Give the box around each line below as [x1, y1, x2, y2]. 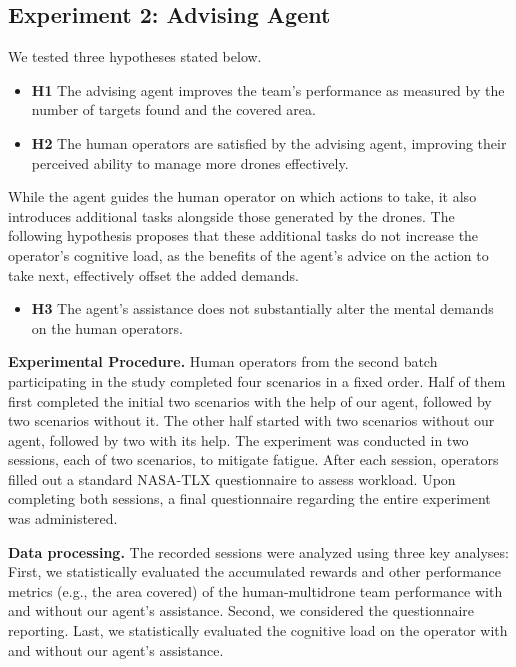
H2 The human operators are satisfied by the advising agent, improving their [31, 132, 507, 153]
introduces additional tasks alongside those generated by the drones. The [8, 205, 455, 226]
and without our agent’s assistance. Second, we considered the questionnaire [8, 600, 475, 621]
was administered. [8, 508, 118, 529]
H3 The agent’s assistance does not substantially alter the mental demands [31, 298, 494, 319]
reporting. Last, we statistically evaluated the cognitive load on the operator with [8, 620, 508, 641]
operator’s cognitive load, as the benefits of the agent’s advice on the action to [8, 244, 489, 265]
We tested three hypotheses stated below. [8, 46, 262, 67]
